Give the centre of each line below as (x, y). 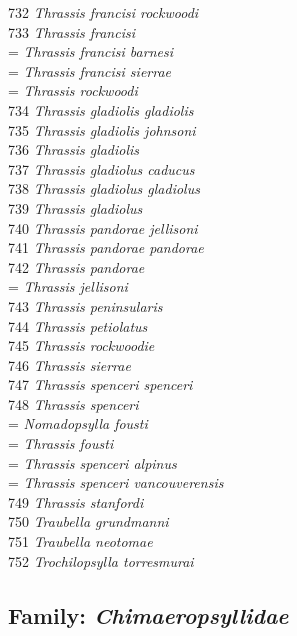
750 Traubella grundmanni (88, 521)
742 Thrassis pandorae (76, 266)
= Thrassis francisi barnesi (90, 51)
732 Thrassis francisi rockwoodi (103, 12)
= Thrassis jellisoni (68, 286)
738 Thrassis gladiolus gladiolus (104, 188)
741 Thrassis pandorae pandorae (106, 247)
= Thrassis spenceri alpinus (92, 462)
